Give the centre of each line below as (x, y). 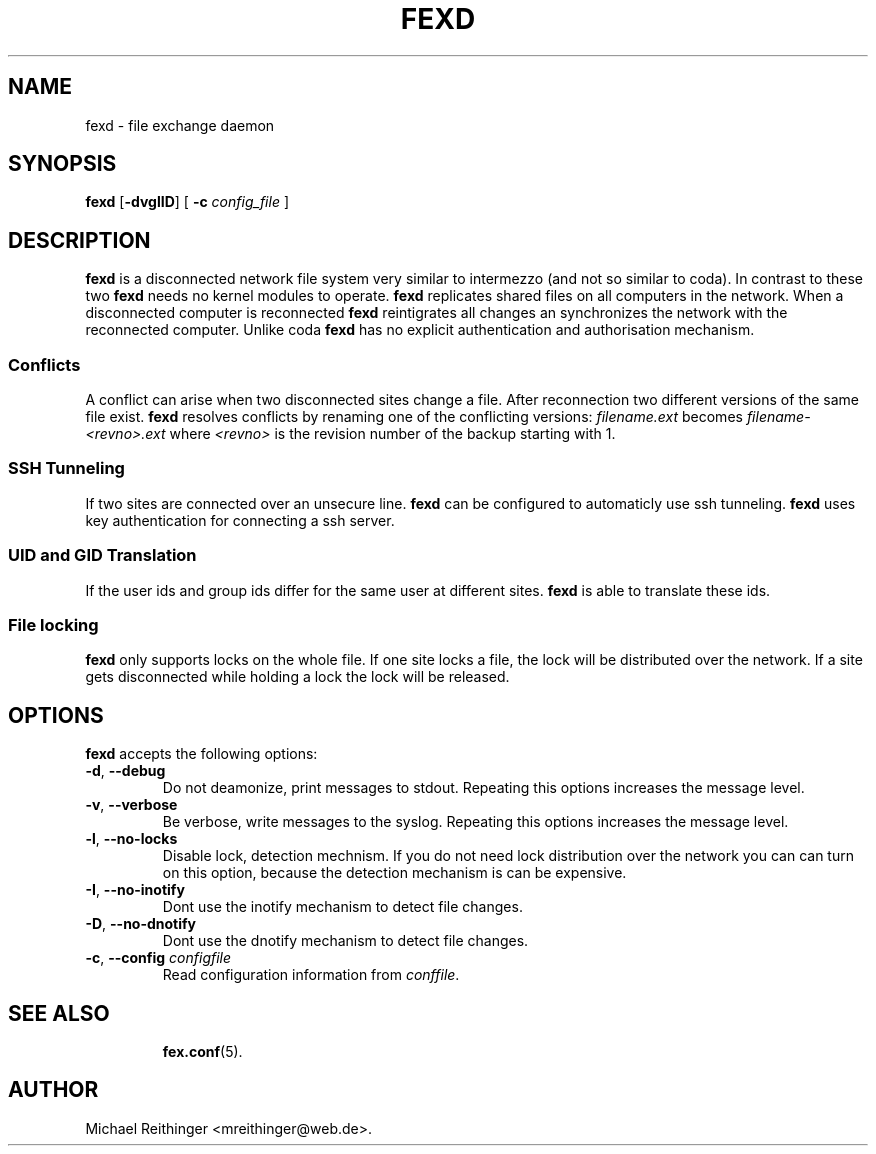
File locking (53, 624)
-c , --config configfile (158, 958)
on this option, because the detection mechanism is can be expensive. (394, 873)
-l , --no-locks (131, 839)
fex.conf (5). (202, 1051)
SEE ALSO (59, 1013)
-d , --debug (125, 771)
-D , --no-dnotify (141, 924)
